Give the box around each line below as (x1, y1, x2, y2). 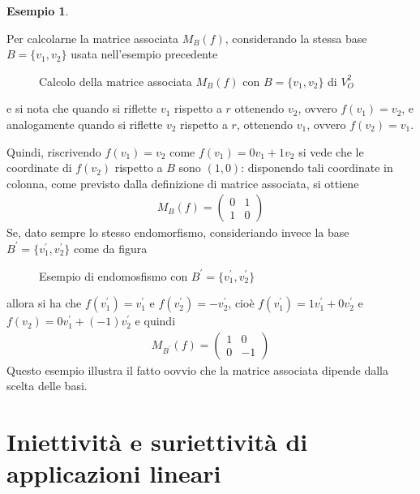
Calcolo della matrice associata (39, 72, 192, 89)
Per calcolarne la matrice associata (6, 29, 178, 46)
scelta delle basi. (6, 377, 88, 394)
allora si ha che (6, 294, 82, 311)
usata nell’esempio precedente (71, 45, 218, 62)
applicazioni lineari (6, 457, 221, 490)
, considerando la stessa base (225, 29, 367, 46)
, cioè (228, 294, 255, 311)
